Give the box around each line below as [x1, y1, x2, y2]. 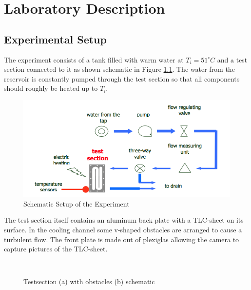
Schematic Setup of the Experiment [23, 198, 130, 208]
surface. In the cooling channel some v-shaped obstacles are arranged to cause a [4, 224, 242, 234]
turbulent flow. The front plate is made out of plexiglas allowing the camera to [4, 234, 239, 244]
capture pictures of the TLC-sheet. [4, 244, 108, 254]
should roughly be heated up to [4, 83, 98, 93]
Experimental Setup [4, 31, 107, 46]
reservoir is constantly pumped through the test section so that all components [4, 73, 240, 83]
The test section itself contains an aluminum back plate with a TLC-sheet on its [4, 215, 244, 225]
